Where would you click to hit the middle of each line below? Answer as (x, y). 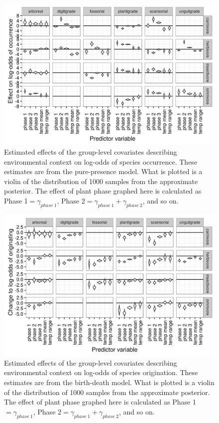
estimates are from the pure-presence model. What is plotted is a (103, 171)
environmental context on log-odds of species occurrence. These (101, 161)
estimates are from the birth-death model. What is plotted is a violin (109, 382)
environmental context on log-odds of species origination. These (101, 372)
